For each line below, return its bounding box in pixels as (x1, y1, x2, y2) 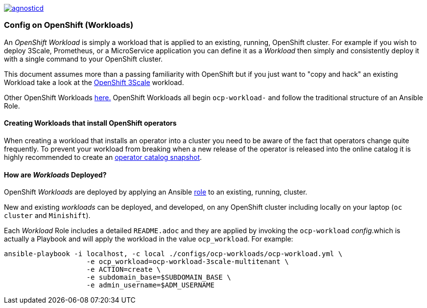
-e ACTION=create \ (86, 265, 161, 274)
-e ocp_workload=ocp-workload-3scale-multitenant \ (86, 258, 289, 266)
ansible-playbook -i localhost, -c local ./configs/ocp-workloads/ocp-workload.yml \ (4, 250, 343, 258)
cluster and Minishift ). (4, 211, 91, 220)
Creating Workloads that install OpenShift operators (4, 119, 177, 128)
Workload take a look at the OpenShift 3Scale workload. (4, 78, 184, 87)
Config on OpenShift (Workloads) (4, 20, 134, 30)
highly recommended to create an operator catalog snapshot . (4, 153, 202, 161)
